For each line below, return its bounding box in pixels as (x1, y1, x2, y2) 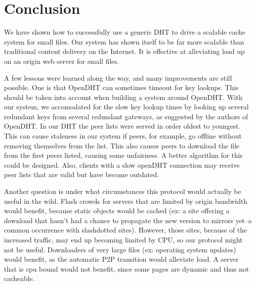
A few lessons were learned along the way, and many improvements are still (4, 72, 232, 83)
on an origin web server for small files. (4, 55, 119, 66)
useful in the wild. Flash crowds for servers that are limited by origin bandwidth (4, 195, 248, 206)
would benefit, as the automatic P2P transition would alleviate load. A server (4, 254, 239, 264)
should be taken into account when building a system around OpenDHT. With (4, 92, 243, 102)
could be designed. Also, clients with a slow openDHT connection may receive (4, 159, 240, 170)
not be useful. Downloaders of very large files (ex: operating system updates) (4, 244, 236, 254)
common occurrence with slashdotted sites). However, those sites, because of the (4, 225, 247, 235)
